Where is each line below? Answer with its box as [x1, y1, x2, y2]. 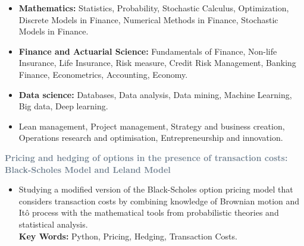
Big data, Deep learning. [18, 100, 108, 112]
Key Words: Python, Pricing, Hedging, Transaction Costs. [18, 229, 237, 242]
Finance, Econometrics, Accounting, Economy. [18, 68, 188, 80]
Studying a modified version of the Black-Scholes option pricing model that [18, 183, 293, 195]
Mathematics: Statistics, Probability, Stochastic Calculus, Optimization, [18, 2, 289, 14]
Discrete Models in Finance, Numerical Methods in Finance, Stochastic [18, 13, 278, 26]
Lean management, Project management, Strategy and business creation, [18, 119, 285, 132]
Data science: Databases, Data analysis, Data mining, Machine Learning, [18, 88, 292, 100]
